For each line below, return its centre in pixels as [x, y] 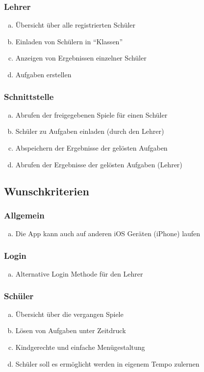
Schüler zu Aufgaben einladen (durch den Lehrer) [90, 131]
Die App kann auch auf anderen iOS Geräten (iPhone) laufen [108, 233]
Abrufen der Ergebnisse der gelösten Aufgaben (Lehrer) [99, 164]
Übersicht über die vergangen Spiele [69, 314]
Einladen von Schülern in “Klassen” [69, 41]
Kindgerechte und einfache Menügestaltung [80, 347]
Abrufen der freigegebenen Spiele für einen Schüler [91, 114]
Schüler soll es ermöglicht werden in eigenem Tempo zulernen [107, 363]
